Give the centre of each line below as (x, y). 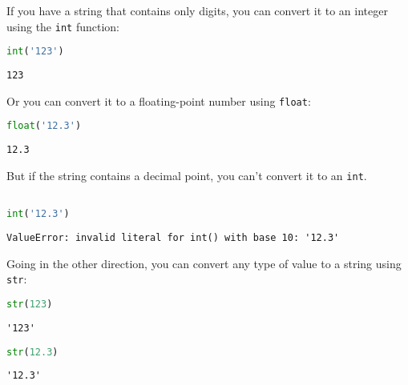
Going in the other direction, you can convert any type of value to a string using (204, 263)
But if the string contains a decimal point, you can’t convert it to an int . (187, 175)
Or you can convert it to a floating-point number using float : (159, 100)
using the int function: (63, 26)
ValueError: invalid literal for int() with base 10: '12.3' (173, 238)
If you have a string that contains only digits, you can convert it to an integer (197, 10)
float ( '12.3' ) (44, 126)
